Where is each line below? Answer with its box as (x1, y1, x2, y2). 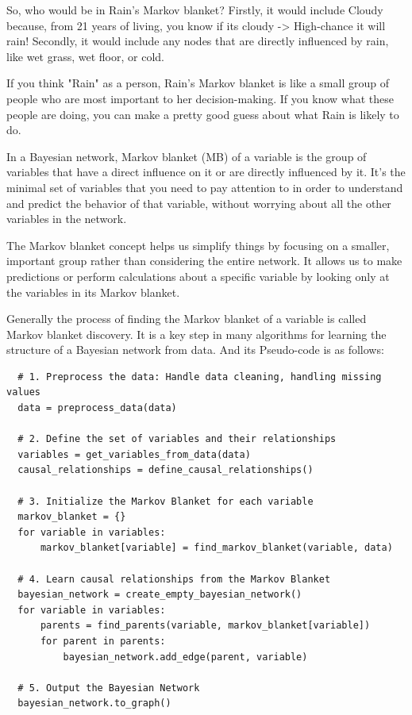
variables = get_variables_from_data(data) (17, 448, 251, 460)
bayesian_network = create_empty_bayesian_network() (17, 589, 302, 601)
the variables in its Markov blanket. (6, 283, 180, 300)
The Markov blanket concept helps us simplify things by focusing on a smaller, (6, 236, 390, 253)
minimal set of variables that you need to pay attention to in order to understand (6, 179, 403, 195)
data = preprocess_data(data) (17, 402, 177, 414)
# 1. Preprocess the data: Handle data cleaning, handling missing (17, 371, 382, 382)
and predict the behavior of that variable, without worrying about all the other (6, 194, 391, 211)
